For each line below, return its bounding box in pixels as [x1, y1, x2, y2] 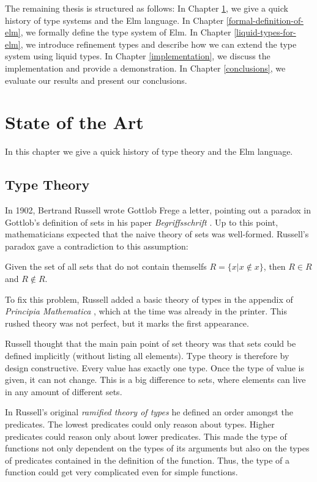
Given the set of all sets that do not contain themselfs [5, 260, 207, 273]
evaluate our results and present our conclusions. [5, 73, 187, 86]
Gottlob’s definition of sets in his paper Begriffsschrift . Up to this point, [5, 215, 278, 228]
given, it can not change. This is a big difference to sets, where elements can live [5, 373, 306, 386]
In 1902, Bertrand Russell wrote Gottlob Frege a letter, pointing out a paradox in [5, 204, 311, 217]
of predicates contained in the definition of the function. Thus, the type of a [5, 453, 289, 466]
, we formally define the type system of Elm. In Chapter [20, 26, 231, 39]
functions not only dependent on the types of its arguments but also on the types [5, 442, 310, 454]
